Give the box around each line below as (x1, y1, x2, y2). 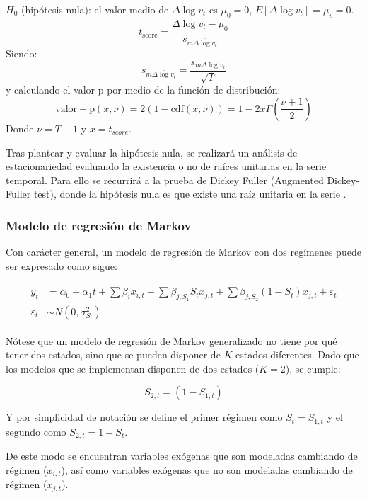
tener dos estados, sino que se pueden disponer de (6, 347, 221, 362)
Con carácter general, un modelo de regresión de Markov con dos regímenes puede (6, 244, 361, 259)
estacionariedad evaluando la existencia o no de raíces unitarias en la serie (6, 159, 327, 174)
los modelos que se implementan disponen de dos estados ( (6, 361, 260, 375)
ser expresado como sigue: (6, 258, 117, 273)
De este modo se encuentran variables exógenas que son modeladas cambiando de (6, 448, 358, 463)
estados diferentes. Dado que (235, 347, 359, 362)
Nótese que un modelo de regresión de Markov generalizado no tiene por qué (6, 333, 337, 348)
